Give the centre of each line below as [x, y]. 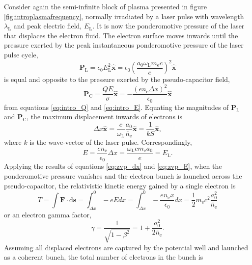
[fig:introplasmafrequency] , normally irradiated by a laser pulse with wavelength [124, 16]
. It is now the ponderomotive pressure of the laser [168, 26]
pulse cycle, [21, 54]
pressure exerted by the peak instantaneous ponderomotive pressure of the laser [124, 45]
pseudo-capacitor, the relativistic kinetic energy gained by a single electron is [120, 185]
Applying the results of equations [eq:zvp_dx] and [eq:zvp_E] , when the [113, 166]
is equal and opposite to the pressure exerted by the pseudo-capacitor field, [117, 79]
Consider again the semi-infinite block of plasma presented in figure [106, 6]
